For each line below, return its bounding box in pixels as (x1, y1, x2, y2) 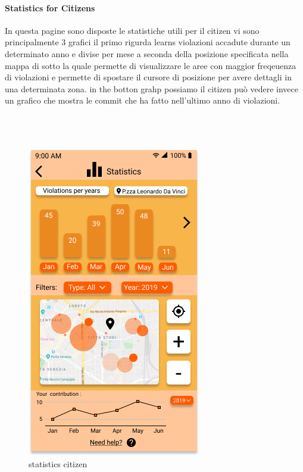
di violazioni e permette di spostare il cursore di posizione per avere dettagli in (5, 71, 292, 83)
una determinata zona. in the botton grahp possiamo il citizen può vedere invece (5, 82, 298, 95)
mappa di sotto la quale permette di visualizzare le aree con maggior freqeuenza (5, 59, 296, 71)
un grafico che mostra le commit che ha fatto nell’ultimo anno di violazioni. (5, 94, 280, 107)
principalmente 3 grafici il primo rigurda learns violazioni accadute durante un (5, 36, 290, 48)
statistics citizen (29, 458, 88, 470)
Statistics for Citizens (5, 1, 95, 14)
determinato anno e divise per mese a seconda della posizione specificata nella (5, 47, 289, 60)
